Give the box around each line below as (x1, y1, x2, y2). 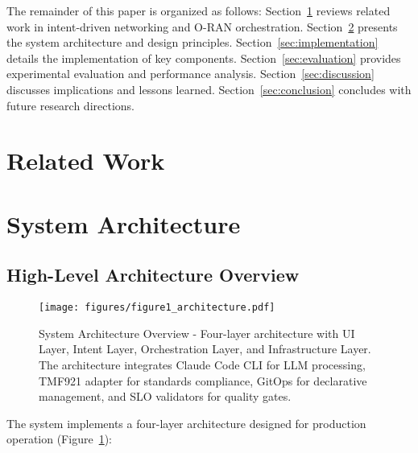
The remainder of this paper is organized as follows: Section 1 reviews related (6, 2, 391, 19)
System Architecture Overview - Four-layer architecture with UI (39, 324, 355, 341)
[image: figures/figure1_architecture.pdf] (39, 302, 275, 314)
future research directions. (6, 97, 135, 113)
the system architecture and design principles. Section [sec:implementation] (6, 34, 379, 51)
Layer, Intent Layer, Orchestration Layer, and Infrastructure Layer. (39, 340, 371, 357)
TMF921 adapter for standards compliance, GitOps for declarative (39, 372, 367, 389)
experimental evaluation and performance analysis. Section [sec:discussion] (6, 65, 375, 82)
